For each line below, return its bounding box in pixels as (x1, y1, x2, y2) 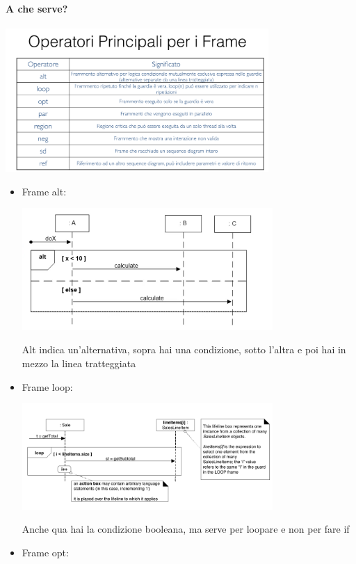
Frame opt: (22, 545, 69, 559)
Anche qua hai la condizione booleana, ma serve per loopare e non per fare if (22, 522, 350, 536)
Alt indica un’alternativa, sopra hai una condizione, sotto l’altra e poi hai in (22, 342, 346, 357)
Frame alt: (22, 184, 67, 198)
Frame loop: (22, 379, 73, 394)
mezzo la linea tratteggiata (22, 355, 136, 370)
